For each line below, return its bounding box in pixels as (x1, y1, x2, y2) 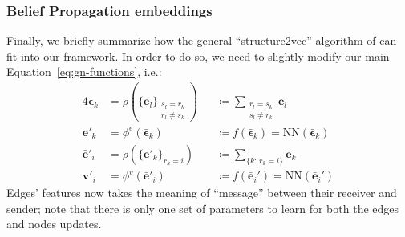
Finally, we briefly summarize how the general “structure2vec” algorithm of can (6, 32, 397, 49)
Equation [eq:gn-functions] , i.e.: (6, 63, 162, 80)
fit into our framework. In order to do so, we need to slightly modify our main (6, 47, 390, 64)
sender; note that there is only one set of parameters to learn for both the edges (6, 199, 399, 216)
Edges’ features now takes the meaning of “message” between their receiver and (6, 184, 397, 201)
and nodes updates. (6, 215, 102, 232)
